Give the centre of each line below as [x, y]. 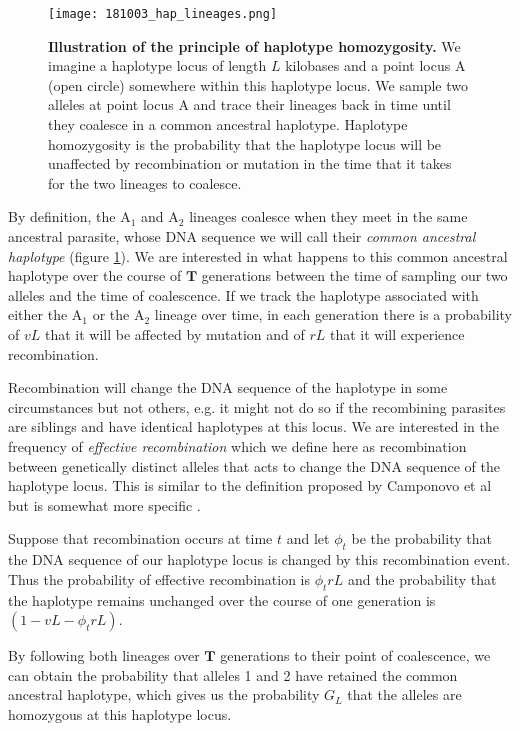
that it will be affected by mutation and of [174, 333]
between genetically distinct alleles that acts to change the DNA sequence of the [254, 465]
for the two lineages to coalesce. [145, 182]
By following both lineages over [104, 655]
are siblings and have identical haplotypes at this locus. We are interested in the [253, 426]
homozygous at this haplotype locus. [120, 713]
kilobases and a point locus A [375, 65]
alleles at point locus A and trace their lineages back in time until [249, 104]
